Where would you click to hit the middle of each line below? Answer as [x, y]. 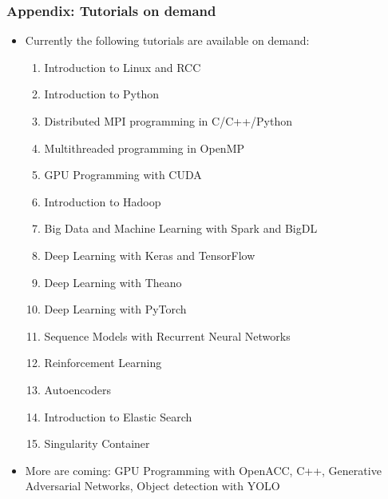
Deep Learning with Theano [113, 282]
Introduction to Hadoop [103, 201]
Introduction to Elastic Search [118, 416]
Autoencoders [77, 389]
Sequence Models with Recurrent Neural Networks [167, 335]
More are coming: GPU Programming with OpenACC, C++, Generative [203, 470]
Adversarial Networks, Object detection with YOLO [152, 486]
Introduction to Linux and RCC [123, 67]
